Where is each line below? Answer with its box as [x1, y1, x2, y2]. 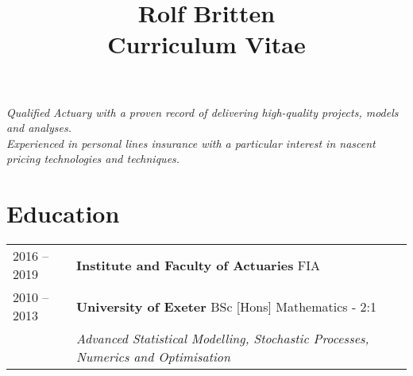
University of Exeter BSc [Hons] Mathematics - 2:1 [75, 297, 377, 316]
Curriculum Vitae [107, 28, 306, 60]
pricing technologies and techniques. [6, 150, 180, 167]
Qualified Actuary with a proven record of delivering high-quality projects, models [6, 103, 399, 120]
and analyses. [6, 119, 71, 136]
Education [6, 197, 120, 230]
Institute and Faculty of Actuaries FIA [75, 255, 321, 274]
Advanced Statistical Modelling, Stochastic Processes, [75, 329, 369, 348]
